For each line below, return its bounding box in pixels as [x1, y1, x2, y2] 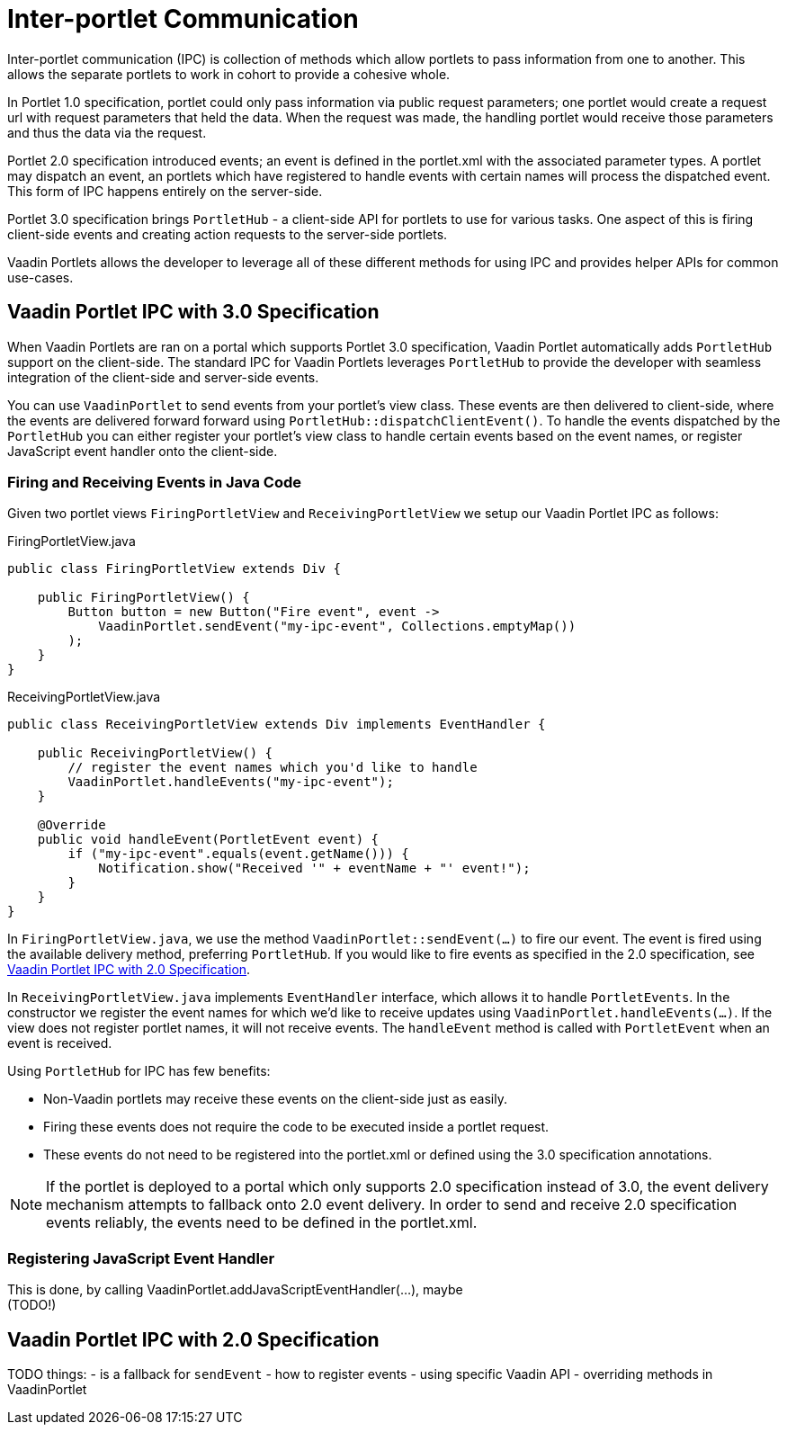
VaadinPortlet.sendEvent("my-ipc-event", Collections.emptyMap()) [98, 619, 577, 634]
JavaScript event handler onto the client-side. [7, 443, 278, 459]
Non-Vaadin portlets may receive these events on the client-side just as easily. [43, 1091, 507, 1107]
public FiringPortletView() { [37, 590, 250, 605]
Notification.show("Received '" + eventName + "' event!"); [98, 861, 531, 876]
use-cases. [7, 269, 74, 285]
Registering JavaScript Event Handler [7, 1249, 275, 1267]
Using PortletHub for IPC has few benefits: [7, 1063, 271, 1079]
